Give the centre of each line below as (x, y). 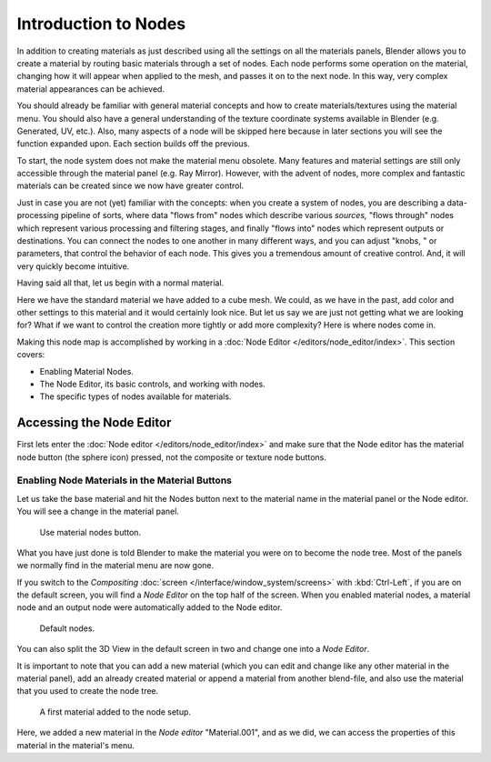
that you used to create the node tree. (88, 691)
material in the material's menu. (76, 745)
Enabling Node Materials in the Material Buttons (124, 480)
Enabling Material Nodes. (86, 371)
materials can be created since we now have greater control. (130, 185)
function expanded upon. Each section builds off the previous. (133, 144)
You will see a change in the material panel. (98, 511)
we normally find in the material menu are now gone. (115, 566)
